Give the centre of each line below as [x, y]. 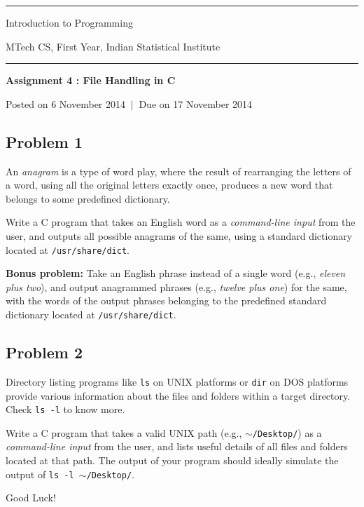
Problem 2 [44, 352]
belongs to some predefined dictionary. [88, 198]
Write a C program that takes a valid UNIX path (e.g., [124, 432]
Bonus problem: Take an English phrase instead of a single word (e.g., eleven [176, 273]
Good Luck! [31, 498]
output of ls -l [40, 474]
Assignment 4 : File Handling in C [91, 80]
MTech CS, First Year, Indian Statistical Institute [113, 46]
